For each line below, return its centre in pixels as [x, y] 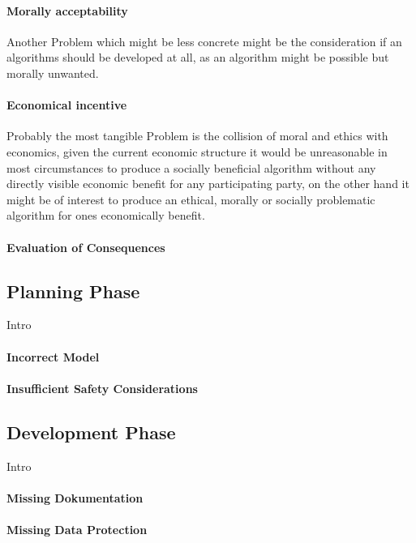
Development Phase [91, 432]
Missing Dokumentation [75, 497]
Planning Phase [73, 291]
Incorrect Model [53, 356]
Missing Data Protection [77, 529]
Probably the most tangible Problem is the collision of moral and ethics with [197, 136]
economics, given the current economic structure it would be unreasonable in [197, 151]
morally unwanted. [53, 73]
